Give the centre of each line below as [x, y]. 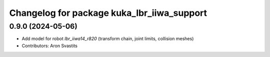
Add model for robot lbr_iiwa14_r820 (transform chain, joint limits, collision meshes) [108, 39]
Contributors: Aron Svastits [49, 46]
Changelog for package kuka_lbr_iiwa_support [108, 13]
